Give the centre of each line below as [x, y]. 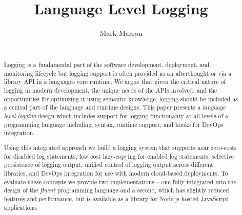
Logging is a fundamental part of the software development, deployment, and [107, 65]
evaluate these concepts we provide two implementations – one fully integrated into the [120, 181]
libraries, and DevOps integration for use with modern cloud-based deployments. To [116, 173]
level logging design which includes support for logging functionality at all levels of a [116, 116]
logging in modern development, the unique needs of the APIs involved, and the [110, 90]
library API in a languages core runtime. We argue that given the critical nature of [115, 82]
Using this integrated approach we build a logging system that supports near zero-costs [120, 147]
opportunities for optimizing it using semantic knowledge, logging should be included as [121, 99]
